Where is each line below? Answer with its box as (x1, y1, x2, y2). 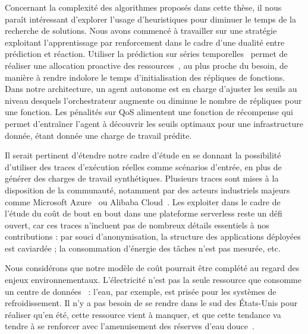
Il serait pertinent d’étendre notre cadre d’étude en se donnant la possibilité (5, 149, 281, 161)
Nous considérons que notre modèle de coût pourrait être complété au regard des (5, 262, 300, 274)
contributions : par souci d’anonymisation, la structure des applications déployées (5, 230, 301, 243)
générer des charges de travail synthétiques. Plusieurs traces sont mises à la (5, 172, 279, 185)
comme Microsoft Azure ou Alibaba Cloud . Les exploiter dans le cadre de (5, 195, 281, 208)
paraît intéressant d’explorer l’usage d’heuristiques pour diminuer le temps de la (5, 12, 296, 25)
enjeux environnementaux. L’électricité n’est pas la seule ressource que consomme (5, 273, 301, 286)
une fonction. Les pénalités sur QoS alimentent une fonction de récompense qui (5, 106, 293, 118)
